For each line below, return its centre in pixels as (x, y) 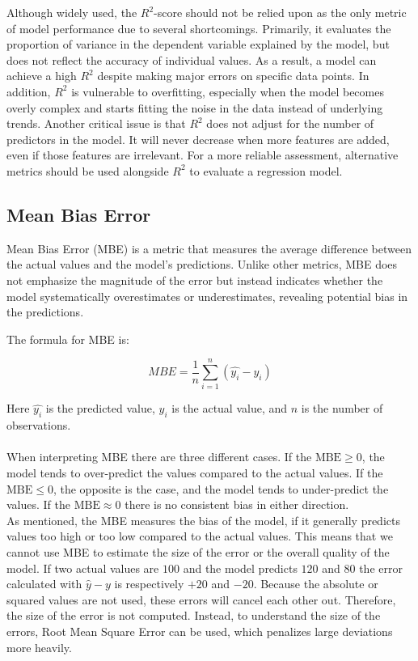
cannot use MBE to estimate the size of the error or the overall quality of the (198, 551)
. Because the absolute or (316, 584)
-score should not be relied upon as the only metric (280, 12)
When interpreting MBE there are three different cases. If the (159, 457)
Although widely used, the (72, 12)
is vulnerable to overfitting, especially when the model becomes (228, 91)
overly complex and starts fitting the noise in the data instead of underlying (195, 107)
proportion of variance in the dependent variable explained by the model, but (198, 44)
